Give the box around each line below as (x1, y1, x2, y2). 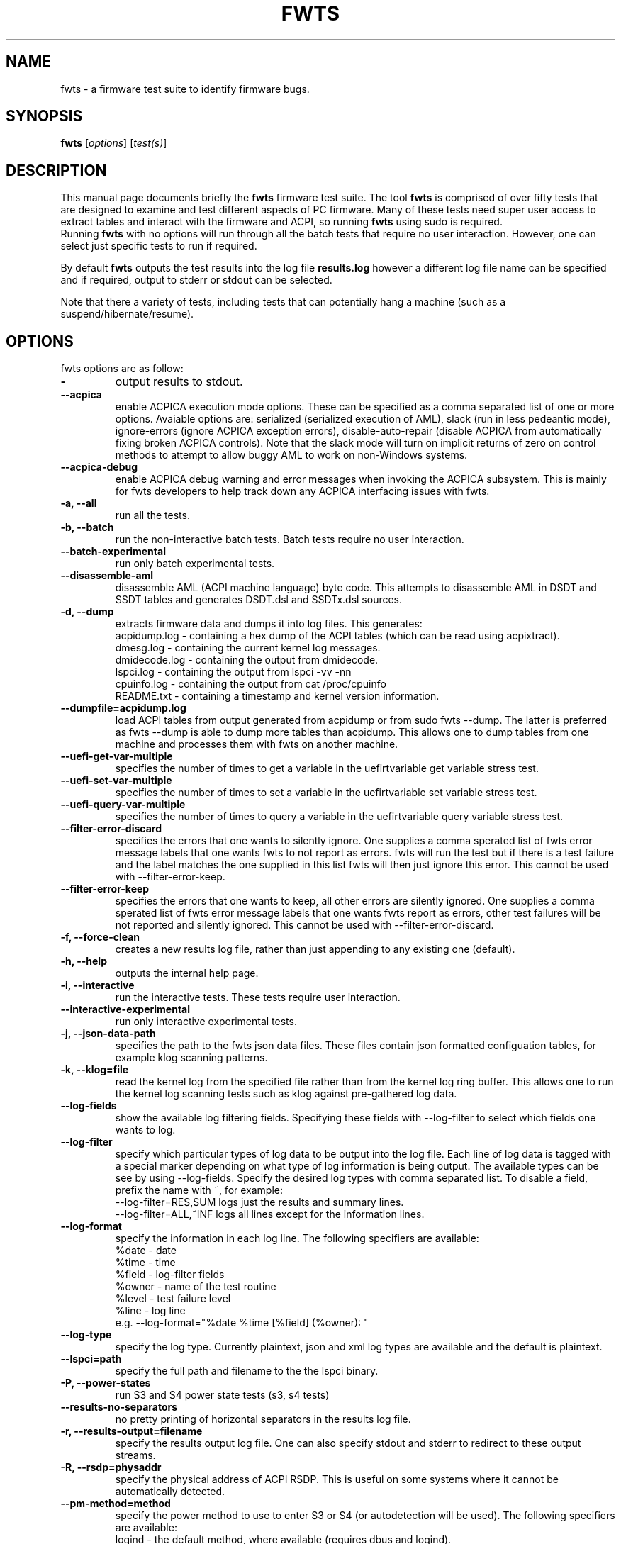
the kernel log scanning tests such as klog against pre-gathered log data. (115, 1087, 457, 1100)
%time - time (115, 1256, 176, 1269)
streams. (115, 1449, 156, 1462)
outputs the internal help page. (115, 967, 259, 980)
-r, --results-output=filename (60, 1425, 203, 1438)
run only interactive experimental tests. (115, 1015, 297, 1028)
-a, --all (60, 497, 97, 510)
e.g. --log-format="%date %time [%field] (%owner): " (115, 1316, 369, 1329)
